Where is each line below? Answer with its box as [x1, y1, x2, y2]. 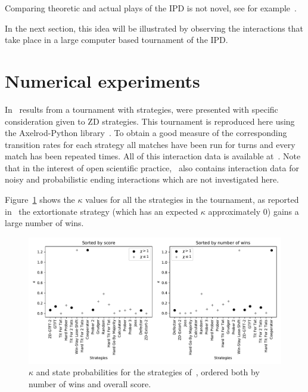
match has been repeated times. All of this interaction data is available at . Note [5, 150, 301, 162]
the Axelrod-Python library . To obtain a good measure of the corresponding [5, 126, 287, 139]
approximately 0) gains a [208, 205, 299, 217]
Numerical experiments [5, 68, 200, 92]
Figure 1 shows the [5, 193, 75, 206]
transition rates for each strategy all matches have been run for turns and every [5, 138, 295, 150]
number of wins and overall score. [29, 378, 151, 390]
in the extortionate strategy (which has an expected [5, 205, 198, 217]
